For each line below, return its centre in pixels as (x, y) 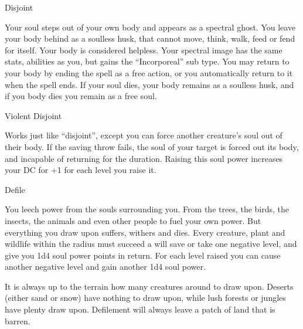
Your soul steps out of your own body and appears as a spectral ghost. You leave (150, 27)
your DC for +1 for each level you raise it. (81, 170)
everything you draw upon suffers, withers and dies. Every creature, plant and (145, 232)
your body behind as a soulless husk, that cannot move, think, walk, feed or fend (150, 38)
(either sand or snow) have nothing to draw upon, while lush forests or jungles (145, 298)
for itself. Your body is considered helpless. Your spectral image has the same (144, 50)
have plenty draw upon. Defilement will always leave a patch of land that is (140, 309)
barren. (18, 320)
